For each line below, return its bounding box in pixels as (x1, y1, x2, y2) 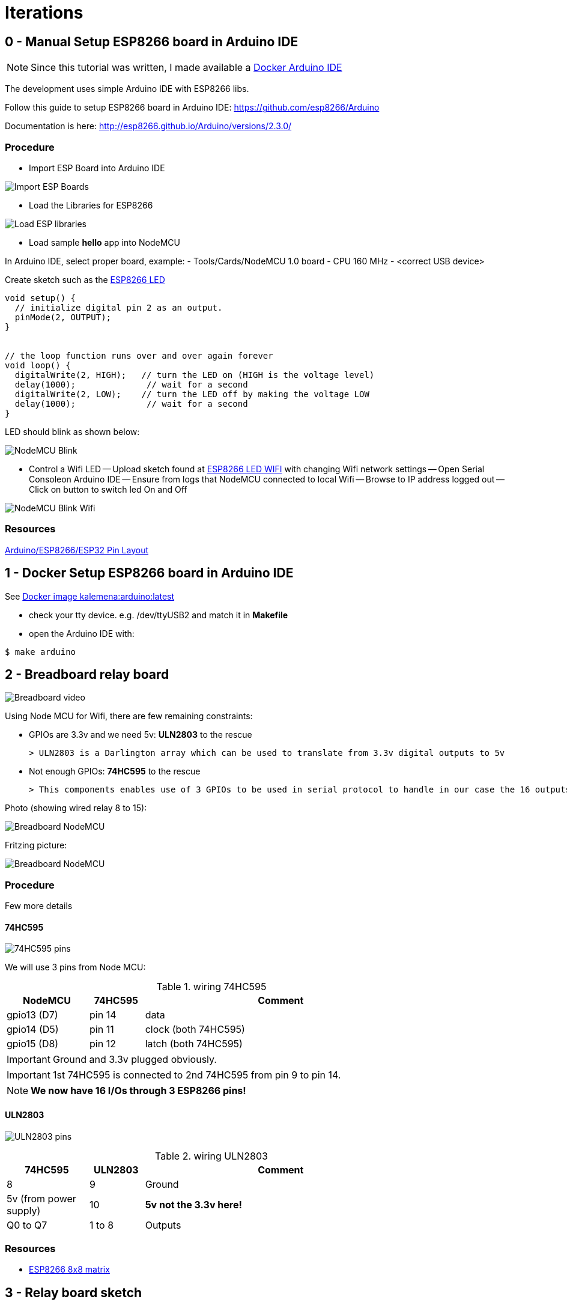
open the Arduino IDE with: (29, 628, 135, 639)
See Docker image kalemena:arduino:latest (5, 591, 175, 601)
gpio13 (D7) (7, 1009, 58, 1021)
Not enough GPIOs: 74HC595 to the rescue (29, 766, 201, 777)
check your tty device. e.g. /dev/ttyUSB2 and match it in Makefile (29, 609, 288, 620)
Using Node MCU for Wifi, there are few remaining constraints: (5, 711, 253, 722)
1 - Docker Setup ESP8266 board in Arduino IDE (5, 565, 294, 581)
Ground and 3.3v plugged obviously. (52, 1053, 217, 1066)
